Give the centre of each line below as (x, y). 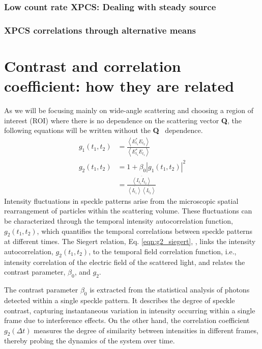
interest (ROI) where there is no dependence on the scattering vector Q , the (123, 120)
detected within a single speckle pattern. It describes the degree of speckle (120, 300)
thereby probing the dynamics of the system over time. (90, 341)
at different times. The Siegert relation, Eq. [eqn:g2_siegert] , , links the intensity (130, 241)
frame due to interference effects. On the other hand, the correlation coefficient (127, 320)
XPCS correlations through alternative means (100, 30)
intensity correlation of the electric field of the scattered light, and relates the (125, 262)
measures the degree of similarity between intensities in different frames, (146, 330)
